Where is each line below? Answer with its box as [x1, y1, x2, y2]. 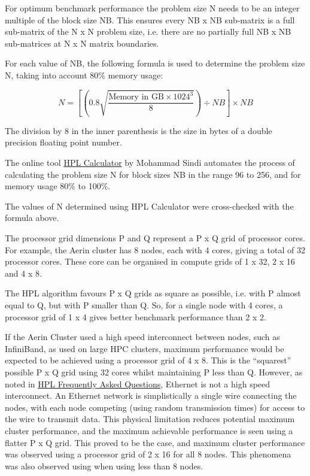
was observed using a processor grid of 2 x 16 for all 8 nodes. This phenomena [5, 448, 291, 460]
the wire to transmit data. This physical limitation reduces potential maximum [5, 413, 295, 425]
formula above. [5, 211, 59, 224]
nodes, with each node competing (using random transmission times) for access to [5, 401, 305, 413]
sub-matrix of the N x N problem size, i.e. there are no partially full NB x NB [5, 25, 291, 38]
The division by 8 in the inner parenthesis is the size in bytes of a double [5, 124, 272, 137]
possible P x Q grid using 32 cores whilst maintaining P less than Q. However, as [5, 365, 303, 378]
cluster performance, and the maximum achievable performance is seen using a [5, 424, 293, 436]
